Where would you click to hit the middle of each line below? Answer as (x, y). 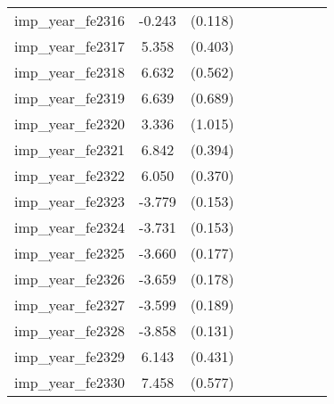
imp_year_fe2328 (70, 330)
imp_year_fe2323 (70, 201)
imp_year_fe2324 (70, 227)
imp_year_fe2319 (70, 98)
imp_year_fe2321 (70, 149)
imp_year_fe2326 (70, 279)
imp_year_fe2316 (70, 20)
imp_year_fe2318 (70, 72)
